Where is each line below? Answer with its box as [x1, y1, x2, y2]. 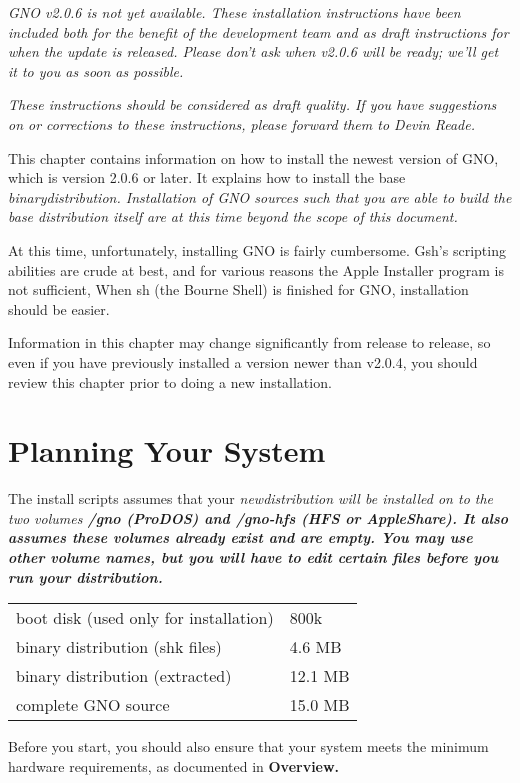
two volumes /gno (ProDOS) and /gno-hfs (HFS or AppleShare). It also [8, 507, 509, 528]
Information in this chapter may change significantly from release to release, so [8, 332, 491, 353]
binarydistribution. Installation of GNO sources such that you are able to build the [8, 186, 512, 207]
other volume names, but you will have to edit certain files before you [8, 547, 499, 567]
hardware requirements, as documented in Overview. [8, 755, 340, 776]
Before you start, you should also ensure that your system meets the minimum [8, 736, 489, 757]
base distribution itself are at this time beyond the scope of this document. [8, 206, 458, 227]
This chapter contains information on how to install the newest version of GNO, [8, 147, 499, 168]
